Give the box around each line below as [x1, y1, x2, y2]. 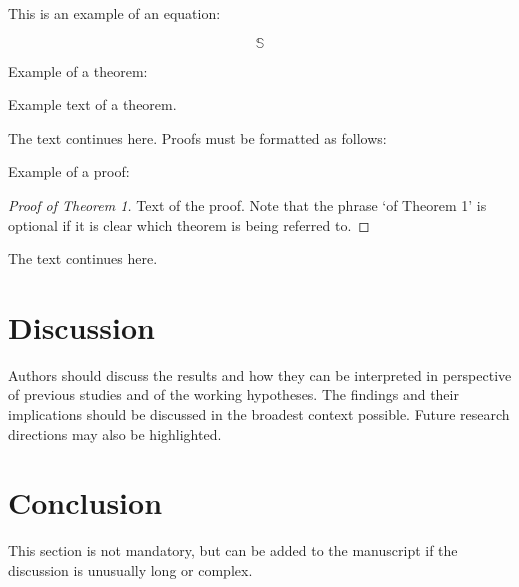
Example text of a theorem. [8, 94, 177, 115]
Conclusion [8, 482, 163, 523]
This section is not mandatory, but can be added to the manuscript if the [8, 540, 458, 561]
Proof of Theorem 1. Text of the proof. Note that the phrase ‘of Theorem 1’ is [8, 194, 487, 215]
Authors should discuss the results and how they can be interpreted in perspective [8, 364, 512, 385]
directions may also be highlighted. [8, 423, 222, 444]
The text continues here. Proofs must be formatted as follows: [8, 127, 387, 148]
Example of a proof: [8, 161, 130, 182]
